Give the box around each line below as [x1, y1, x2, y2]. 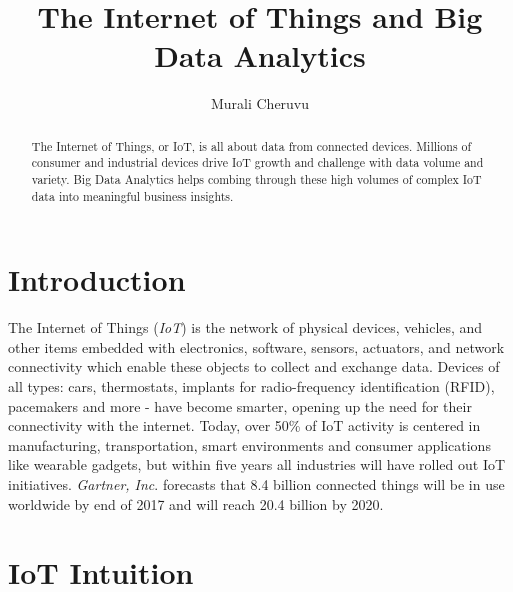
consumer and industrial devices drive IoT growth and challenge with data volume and [31, 154, 484, 171]
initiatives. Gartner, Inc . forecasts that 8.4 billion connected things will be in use [8, 474, 505, 495]
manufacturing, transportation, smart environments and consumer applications [8, 434, 491, 455]
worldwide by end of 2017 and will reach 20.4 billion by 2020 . [8, 493, 384, 514]
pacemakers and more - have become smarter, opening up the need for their [8, 395, 472, 416]
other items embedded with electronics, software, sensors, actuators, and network [8, 336, 505, 357]
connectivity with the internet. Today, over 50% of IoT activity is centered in [8, 415, 481, 436]
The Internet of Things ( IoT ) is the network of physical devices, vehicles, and [8, 317, 483, 338]
